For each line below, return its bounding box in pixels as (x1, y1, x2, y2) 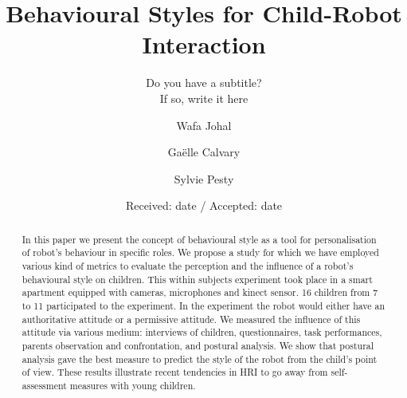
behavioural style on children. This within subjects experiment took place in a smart (22, 272, 373, 286)
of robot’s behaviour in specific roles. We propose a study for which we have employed (22, 246, 379, 259)
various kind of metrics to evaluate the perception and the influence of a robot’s (22, 258, 354, 272)
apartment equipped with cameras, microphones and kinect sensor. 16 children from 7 (22, 286, 378, 299)
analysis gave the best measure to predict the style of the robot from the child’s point (22, 352, 378, 365)
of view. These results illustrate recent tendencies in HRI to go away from (22, 365, 328, 379)
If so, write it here (159, 89, 249, 106)
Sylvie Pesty (174, 170, 234, 187)
